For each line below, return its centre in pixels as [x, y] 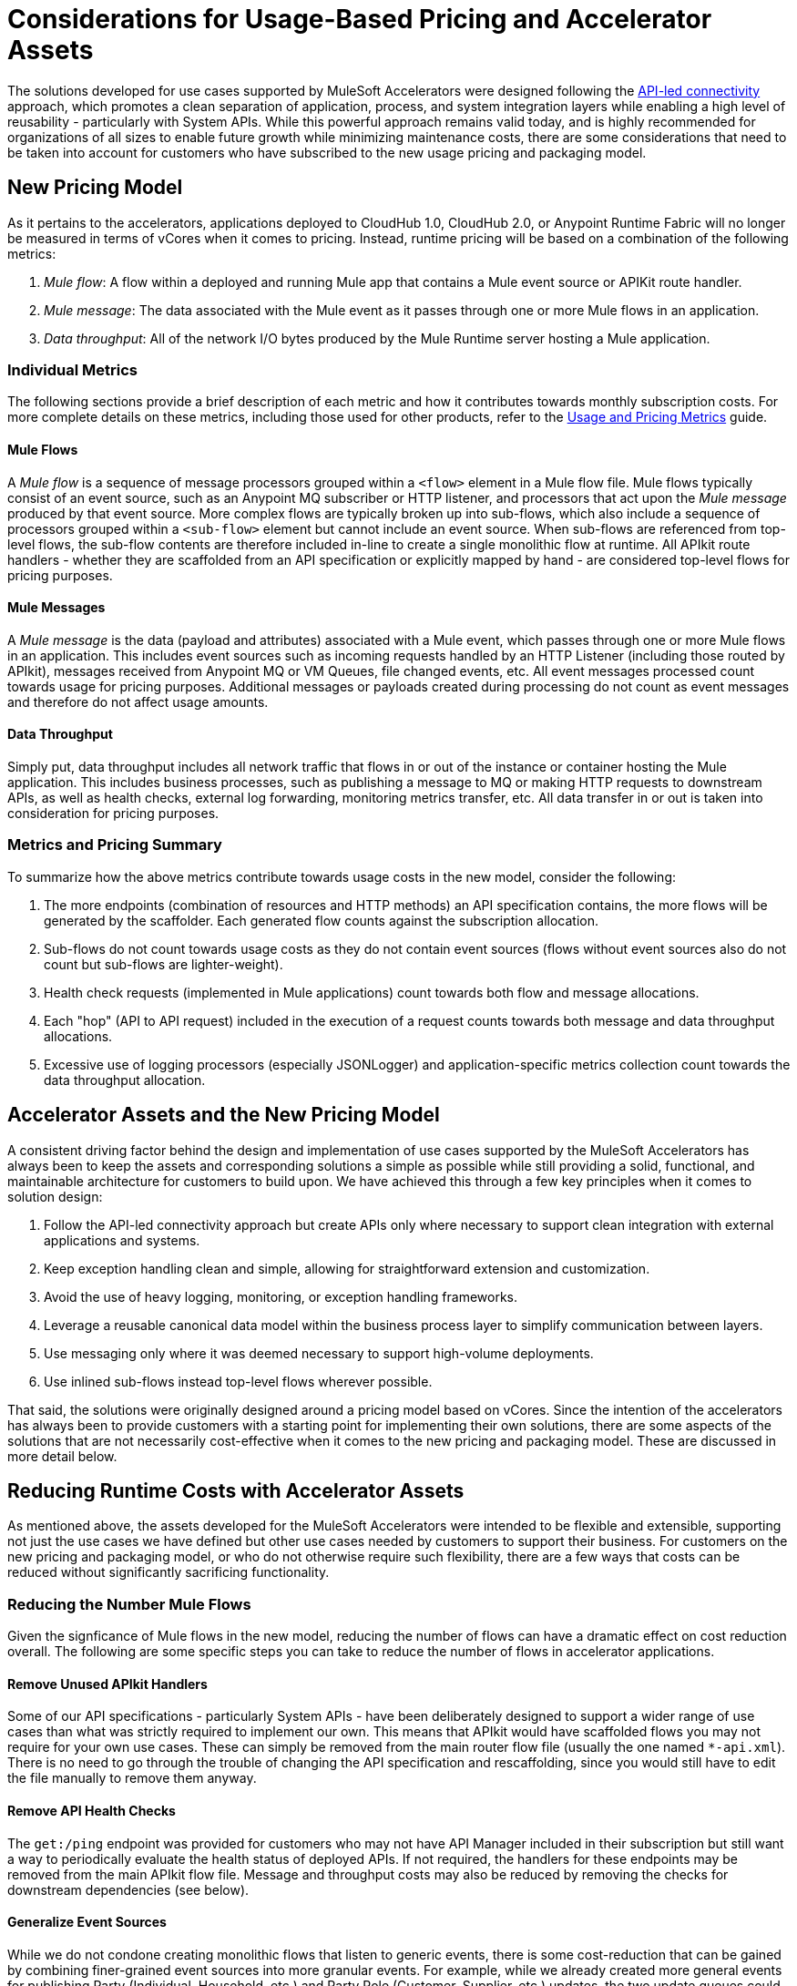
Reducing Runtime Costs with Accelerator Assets [236, 1491]
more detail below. [62, 1456]
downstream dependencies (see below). [128, 1889]
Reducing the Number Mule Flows [129, 1604]
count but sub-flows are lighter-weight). [163, 964]
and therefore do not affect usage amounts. [138, 701]
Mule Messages [56, 608]
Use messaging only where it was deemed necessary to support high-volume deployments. [319, 1353]
